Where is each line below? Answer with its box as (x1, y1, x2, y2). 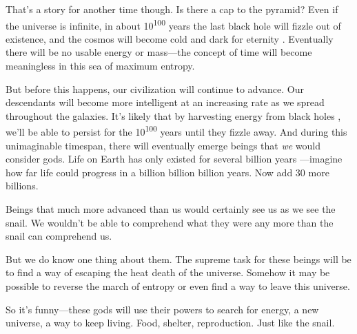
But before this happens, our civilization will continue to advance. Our (6, 81, 304, 96)
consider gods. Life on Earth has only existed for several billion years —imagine (6, 152, 343, 166)
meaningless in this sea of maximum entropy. (6, 59, 195, 73)
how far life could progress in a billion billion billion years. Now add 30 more (6, 165, 329, 179)
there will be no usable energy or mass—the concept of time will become (6, 45, 312, 59)
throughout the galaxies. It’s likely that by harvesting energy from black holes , (6, 108, 341, 123)
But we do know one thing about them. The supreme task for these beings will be (6, 251, 351, 266)
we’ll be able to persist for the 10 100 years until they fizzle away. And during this (6, 123, 347, 139)
